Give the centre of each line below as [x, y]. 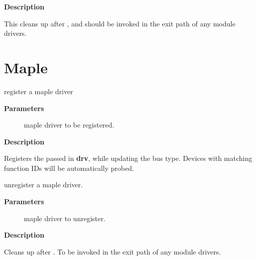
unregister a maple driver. [44, 185]
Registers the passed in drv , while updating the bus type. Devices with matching [128, 158]
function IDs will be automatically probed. [69, 168]
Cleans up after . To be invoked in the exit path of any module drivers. [113, 251]
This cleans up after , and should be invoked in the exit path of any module [120, 23]
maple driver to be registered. [69, 125]
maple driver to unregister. [65, 218]
